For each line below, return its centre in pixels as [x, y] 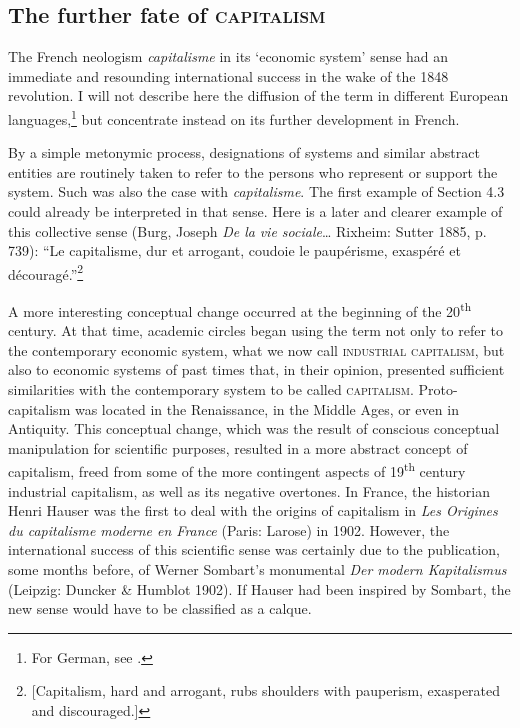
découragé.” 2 [46, 272]
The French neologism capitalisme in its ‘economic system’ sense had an [228, 56]
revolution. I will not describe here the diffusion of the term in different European [258, 95]
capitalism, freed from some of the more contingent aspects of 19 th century [237, 470]
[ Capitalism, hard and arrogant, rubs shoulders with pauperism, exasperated [266, 690]
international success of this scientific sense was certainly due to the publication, [254, 549]
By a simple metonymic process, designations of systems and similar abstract [244, 152]
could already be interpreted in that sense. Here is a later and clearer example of [255, 211]
